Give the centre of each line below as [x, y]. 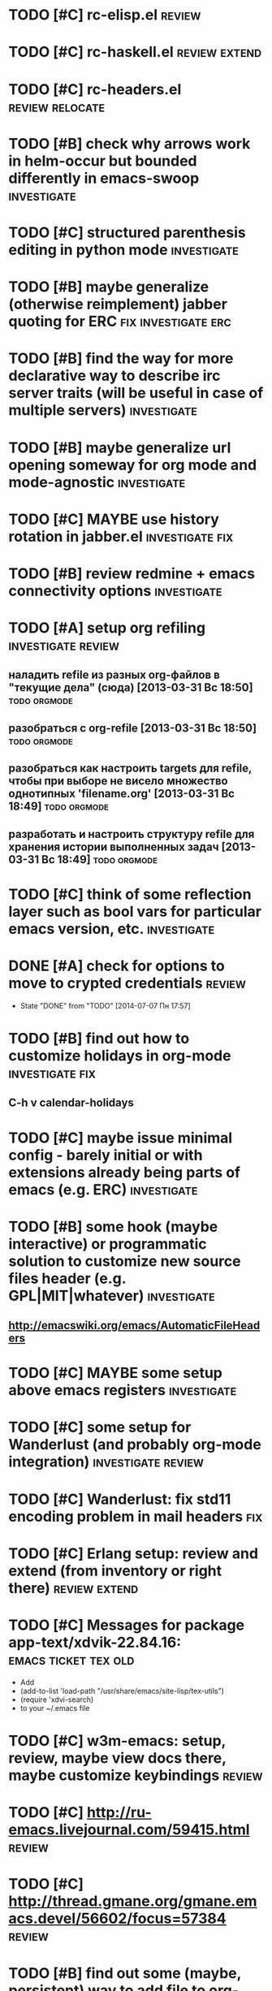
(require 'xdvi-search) [57, 1699]
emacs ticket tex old [71, 1660]
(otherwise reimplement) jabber [118, 304]
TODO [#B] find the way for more [121, 358]
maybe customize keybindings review [136, 1775]
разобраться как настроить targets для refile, [130, 769]
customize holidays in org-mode [120, 1055]
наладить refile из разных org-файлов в [114, 675]
